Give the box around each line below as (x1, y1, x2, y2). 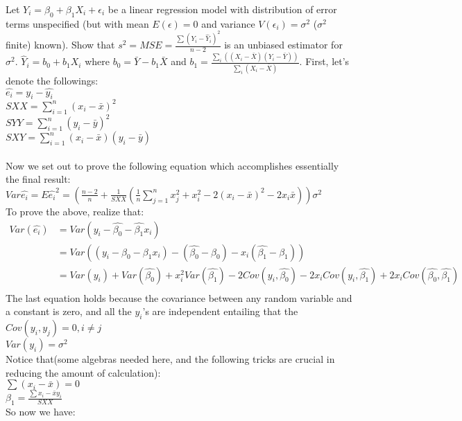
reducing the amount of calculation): (6, 365, 161, 379)
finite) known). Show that (6, 37, 115, 52)
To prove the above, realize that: (6, 204, 144, 218)
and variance (201, 16, 255, 30)
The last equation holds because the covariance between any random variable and (6, 290, 352, 305)
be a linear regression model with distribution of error (108, 2, 337, 16)
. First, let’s (299, 54, 350, 69)
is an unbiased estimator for (224, 37, 343, 52)
